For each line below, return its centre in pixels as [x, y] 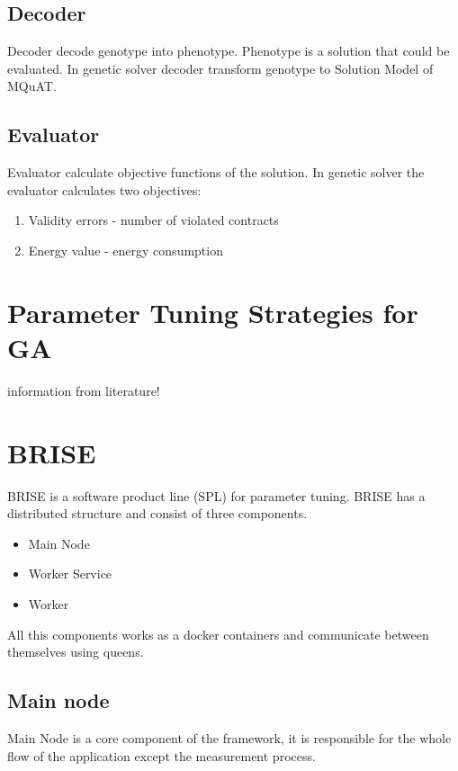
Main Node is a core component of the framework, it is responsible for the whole [229, 737]
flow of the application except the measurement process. [162, 755]
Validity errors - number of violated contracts [153, 220]
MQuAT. [32, 86]
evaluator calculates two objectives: [104, 189]
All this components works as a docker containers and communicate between [218, 634]
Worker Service [70, 574]
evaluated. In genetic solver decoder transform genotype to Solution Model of [220, 68]
